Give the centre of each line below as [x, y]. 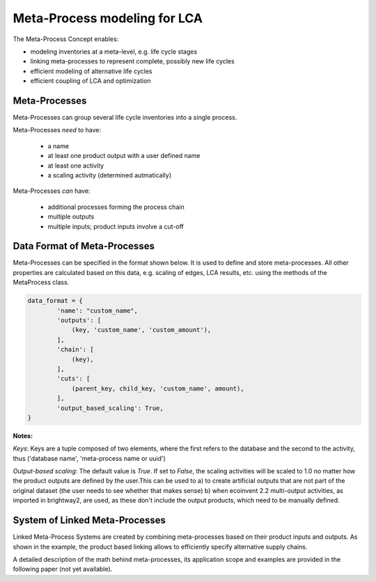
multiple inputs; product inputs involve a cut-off [116, 226]
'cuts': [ [73, 379]
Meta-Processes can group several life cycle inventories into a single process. [125, 118]
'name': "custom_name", [97, 310]
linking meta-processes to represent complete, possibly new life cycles [132, 61]
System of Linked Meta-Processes [89, 520]
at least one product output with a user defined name [124, 156]
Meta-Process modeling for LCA [108, 18]
